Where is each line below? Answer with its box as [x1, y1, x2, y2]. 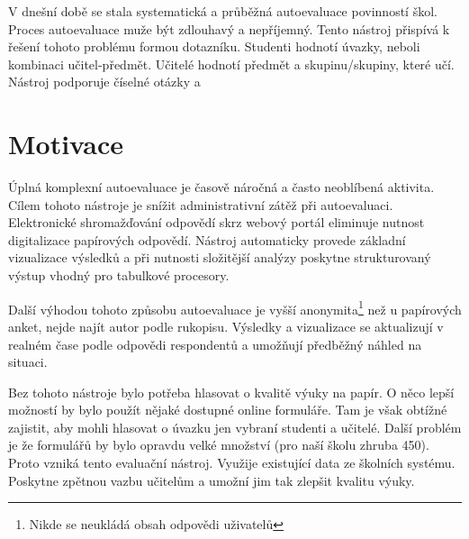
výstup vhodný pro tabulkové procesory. [8, 266, 230, 285]
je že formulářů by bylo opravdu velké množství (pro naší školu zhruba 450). [8, 435, 429, 454]
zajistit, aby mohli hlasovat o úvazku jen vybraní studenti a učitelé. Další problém [8, 417, 462, 436]
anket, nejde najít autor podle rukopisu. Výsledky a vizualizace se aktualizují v [8, 316, 444, 335]
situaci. [8, 352, 48, 371]
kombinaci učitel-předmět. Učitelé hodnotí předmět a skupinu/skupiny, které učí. [8, 54, 455, 73]
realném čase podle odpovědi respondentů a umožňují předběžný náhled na [8, 334, 422, 353]
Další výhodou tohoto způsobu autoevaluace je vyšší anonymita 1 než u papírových [8, 297, 462, 318]
